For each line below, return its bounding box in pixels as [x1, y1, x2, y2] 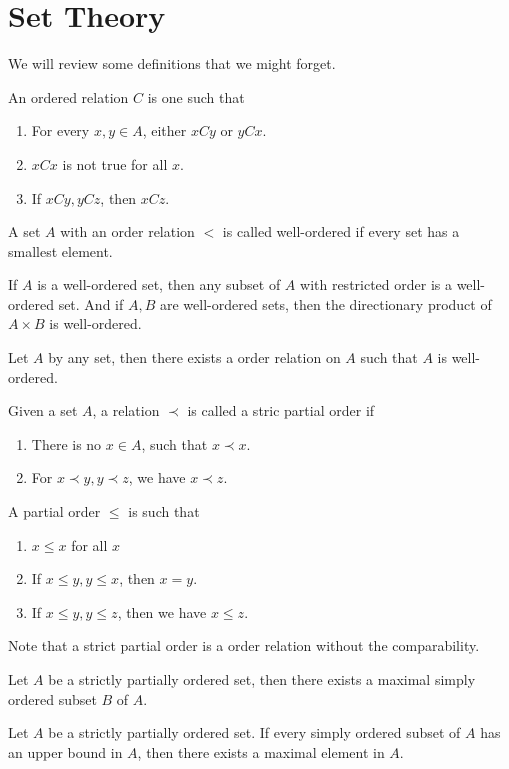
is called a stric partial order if [187, 400, 375, 421]
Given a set [8, 400, 78, 421]
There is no [31, 433, 102, 454]
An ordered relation [8, 86, 129, 107]
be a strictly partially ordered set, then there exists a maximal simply [48, 669, 476, 689]
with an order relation [60, 221, 195, 242]
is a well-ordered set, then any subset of [37, 274, 281, 295]
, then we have [117, 601, 207, 622]
